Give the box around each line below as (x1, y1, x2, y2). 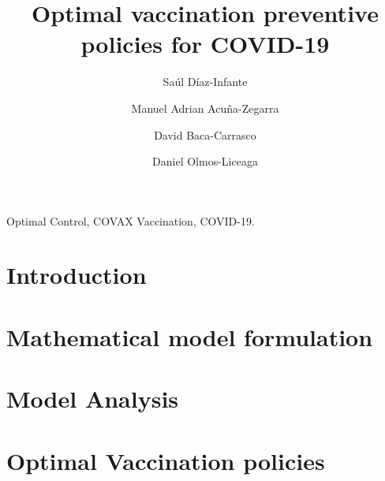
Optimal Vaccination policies (6, 444, 325, 476)
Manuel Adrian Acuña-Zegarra (131, 99, 279, 116)
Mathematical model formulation (6, 320, 373, 352)
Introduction (6, 259, 147, 291)
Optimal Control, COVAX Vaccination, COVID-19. (6, 212, 255, 229)
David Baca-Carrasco (154, 126, 256, 143)
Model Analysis (6, 382, 179, 415)
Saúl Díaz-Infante (163, 73, 248, 90)
